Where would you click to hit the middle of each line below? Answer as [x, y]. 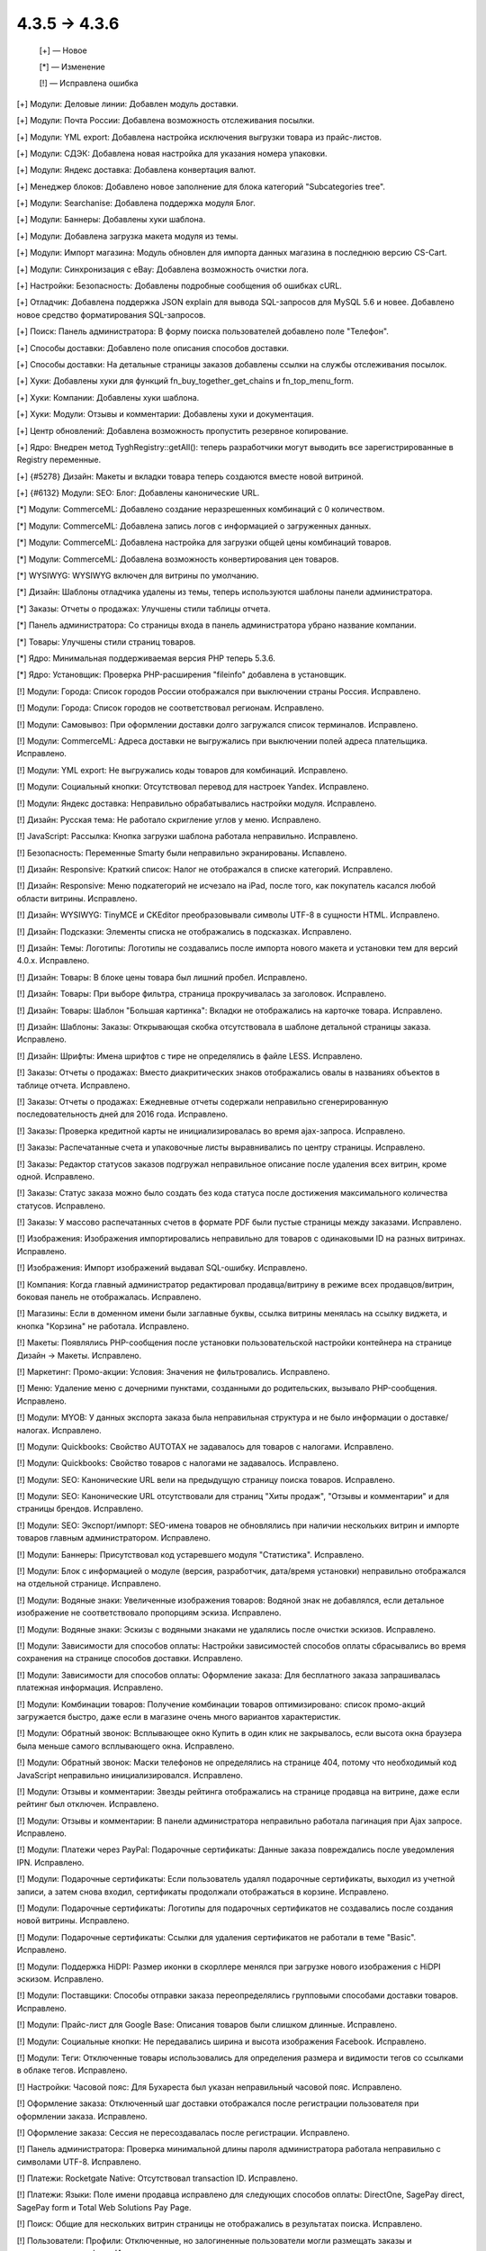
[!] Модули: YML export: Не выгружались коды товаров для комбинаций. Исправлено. [182, 770]
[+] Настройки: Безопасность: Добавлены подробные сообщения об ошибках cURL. [179, 286]
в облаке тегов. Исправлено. [72, 2070]
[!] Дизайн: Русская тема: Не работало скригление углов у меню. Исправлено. [169, 819]
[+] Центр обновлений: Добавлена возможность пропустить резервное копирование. [183, 430]
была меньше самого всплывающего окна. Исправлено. [126, 1746]
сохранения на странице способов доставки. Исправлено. [130, 1659]
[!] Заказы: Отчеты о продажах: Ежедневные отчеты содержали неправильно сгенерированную [202, 1101]
